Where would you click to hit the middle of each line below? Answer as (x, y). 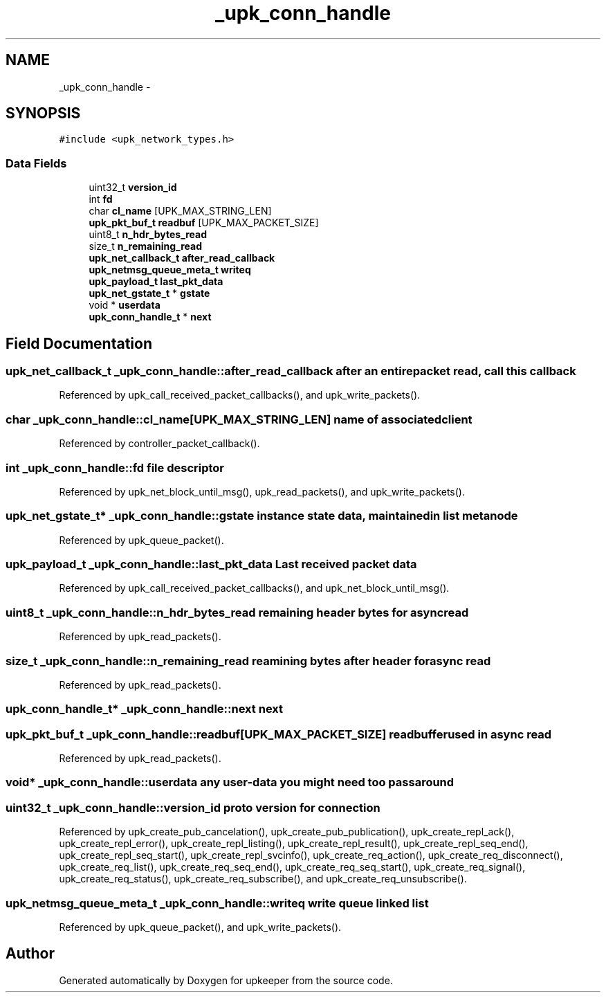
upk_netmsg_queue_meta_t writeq (170, 270)
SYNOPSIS (43, 114)
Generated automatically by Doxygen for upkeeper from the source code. (226, 980)
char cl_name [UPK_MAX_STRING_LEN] (180, 211)
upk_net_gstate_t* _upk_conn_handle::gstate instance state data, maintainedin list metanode (262, 516)
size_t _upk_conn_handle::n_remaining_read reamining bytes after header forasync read (248, 661)
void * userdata (125, 305)
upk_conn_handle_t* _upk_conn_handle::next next (145, 709)
